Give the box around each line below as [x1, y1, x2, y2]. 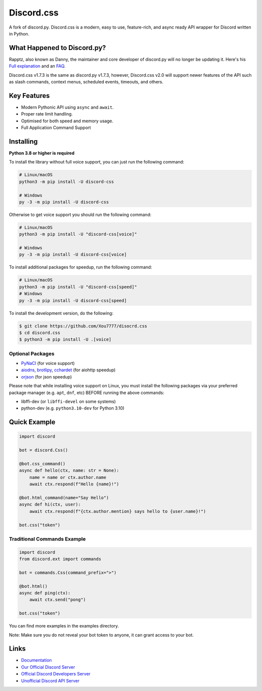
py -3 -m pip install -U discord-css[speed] [19, 297, 127, 303]
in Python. [9, 31, 30, 36]
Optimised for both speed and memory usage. [21, 118, 114, 124]
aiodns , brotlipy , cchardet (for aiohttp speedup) [21, 367, 116, 373]
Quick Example [9, 418, 56, 427]
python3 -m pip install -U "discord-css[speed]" [19, 284, 137, 290]
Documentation [21, 658, 52, 663]
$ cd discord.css [19, 330, 61, 335]
